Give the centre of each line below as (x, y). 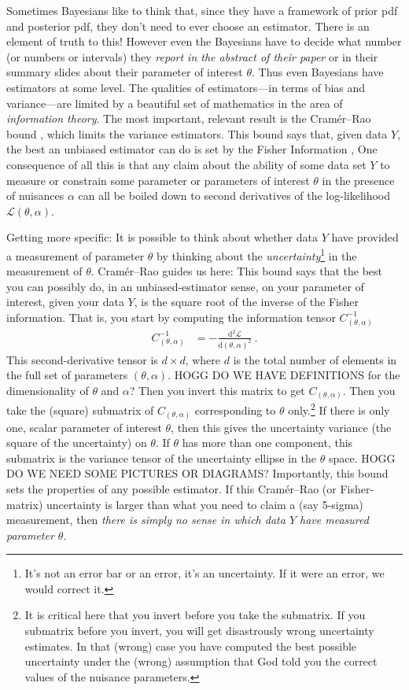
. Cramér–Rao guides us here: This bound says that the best (236, 271)
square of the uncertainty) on (77, 443)
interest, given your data (65, 302)
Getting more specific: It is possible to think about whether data (162, 237)
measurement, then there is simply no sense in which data (146, 520)
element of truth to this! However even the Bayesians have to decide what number (204, 41)
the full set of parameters (67, 375)
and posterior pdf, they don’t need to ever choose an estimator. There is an (188, 26)
